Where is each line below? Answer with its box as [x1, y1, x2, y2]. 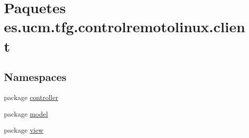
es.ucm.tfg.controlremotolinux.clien [4, 17, 246, 37]
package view [4, 125, 44, 135]
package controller [4, 92, 58, 102]
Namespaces [4, 69, 67, 84]
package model [4, 108, 48, 118]
